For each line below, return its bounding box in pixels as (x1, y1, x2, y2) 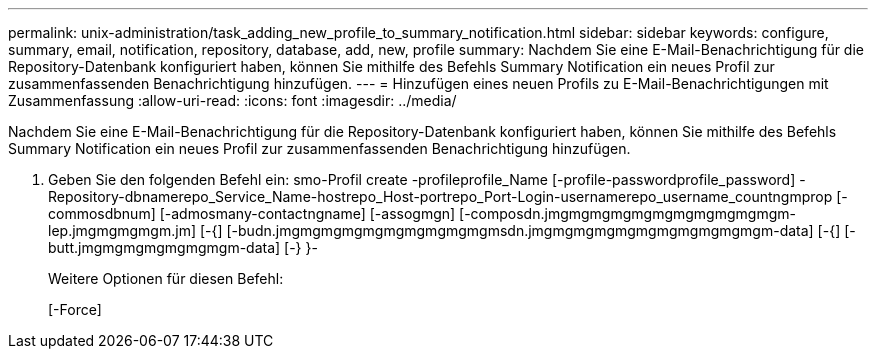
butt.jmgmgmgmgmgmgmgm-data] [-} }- (48, 239, 318, 256)
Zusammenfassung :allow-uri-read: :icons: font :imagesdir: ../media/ (8, 92, 457, 109)
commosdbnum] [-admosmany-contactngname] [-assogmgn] (48, 205, 456, 222)
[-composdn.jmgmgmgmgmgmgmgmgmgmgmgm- (459, 205, 796, 222)
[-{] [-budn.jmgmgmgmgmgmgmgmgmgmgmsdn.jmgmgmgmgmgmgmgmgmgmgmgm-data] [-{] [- (199, 222, 856, 239)
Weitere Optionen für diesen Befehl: (48, 270, 284, 287)
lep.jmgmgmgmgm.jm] (48, 222, 197, 239)
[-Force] (48, 301, 102, 318)
